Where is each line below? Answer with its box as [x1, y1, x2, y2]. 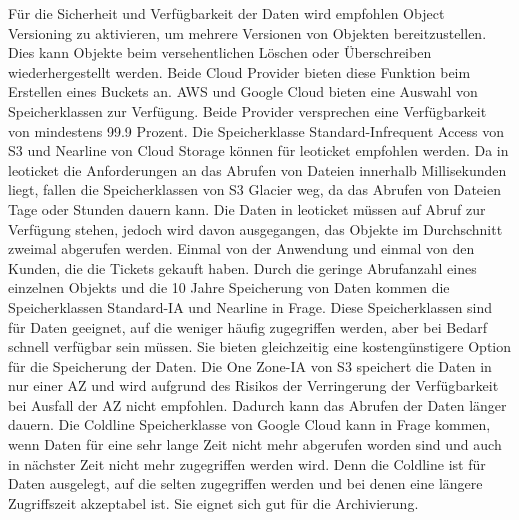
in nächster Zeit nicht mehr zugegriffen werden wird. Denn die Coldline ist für [8, 453, 486, 474]
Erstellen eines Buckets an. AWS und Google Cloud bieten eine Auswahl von [8, 81, 478, 102]
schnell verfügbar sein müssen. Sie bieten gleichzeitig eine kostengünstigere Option [8, 336, 512, 357]
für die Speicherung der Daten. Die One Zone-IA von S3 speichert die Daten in [8, 355, 492, 376]
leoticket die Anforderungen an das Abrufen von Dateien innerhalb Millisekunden [8, 159, 507, 180]
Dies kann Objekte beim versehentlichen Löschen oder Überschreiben [8, 42, 432, 63]
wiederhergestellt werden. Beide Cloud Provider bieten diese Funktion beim [8, 61, 471, 82]
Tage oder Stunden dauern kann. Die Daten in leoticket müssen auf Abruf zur [8, 198, 486, 219]
